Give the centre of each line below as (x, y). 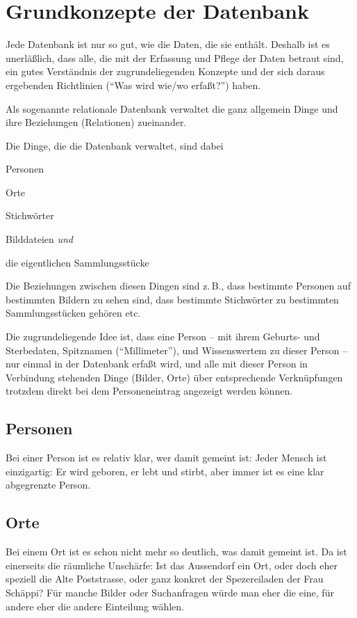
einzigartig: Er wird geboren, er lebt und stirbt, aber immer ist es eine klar (165, 471)
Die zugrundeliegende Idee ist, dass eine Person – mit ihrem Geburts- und (163, 336)
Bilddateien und (40, 239)
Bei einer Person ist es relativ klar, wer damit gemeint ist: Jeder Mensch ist (166, 458)
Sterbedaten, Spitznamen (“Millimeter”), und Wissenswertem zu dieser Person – (176, 350)
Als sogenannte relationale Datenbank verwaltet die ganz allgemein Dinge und (172, 108)
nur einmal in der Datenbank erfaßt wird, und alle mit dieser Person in (157, 364)
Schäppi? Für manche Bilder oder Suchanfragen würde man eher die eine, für (170, 592)
